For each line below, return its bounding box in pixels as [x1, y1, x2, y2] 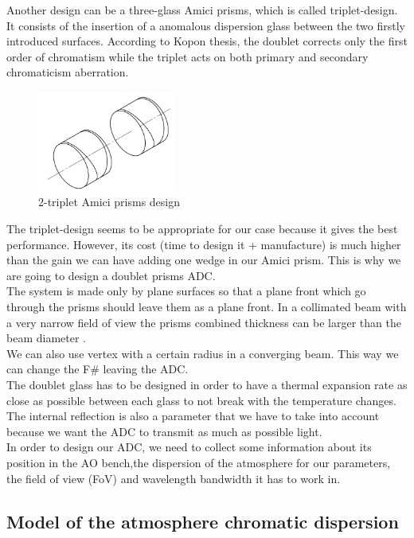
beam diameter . [6, 329, 86, 346]
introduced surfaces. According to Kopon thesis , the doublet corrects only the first [6, 33, 408, 49]
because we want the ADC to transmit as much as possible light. [6, 423, 322, 439]
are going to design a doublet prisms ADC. [6, 267, 216, 283]
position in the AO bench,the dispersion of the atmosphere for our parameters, [6, 454, 391, 470]
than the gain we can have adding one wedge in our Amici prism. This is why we [6, 251, 401, 268]
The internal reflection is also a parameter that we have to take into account [6, 407, 380, 424]
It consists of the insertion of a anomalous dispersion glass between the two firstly [6, 17, 405, 33]
